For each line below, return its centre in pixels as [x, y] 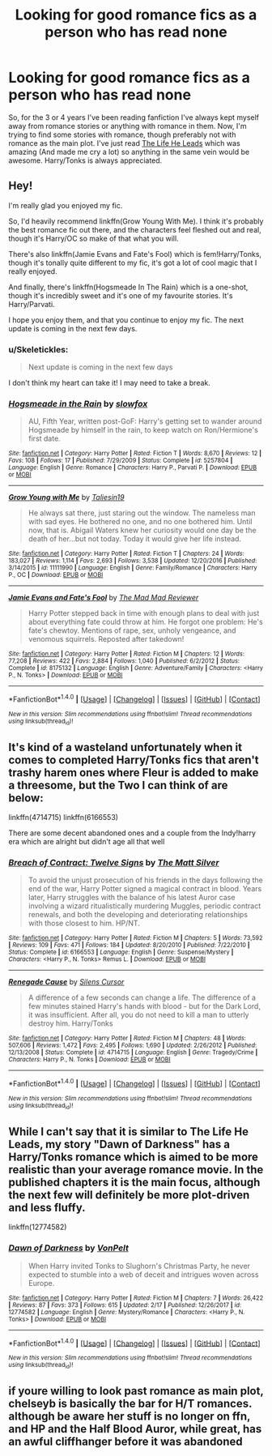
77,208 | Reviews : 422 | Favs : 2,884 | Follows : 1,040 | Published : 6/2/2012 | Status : [124, 661]
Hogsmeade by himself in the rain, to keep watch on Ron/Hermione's [143, 430]
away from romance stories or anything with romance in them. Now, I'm [127, 126]
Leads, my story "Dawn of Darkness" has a [119, 1144]
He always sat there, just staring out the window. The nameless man [142, 513]
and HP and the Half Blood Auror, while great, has [135, 1429]
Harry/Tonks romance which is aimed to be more [134, 1157]
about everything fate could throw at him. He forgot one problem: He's [145, 622]
